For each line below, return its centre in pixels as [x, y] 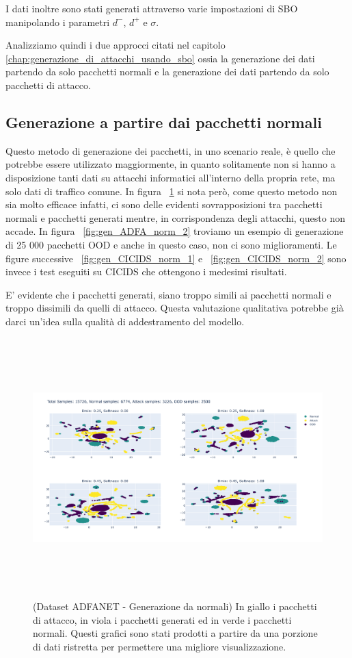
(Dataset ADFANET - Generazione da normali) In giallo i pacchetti [175, 606]
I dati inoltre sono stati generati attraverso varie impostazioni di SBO [152, 8]
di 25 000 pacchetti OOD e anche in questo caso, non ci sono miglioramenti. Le [171, 244]
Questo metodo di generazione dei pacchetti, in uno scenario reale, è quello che [171, 150]
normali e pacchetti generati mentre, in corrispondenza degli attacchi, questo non [175, 217]
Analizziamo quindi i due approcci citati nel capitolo [116, 45]
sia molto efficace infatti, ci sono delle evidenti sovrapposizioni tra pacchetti [164, 204]
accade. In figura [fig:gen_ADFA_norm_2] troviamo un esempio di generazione [175, 231]
